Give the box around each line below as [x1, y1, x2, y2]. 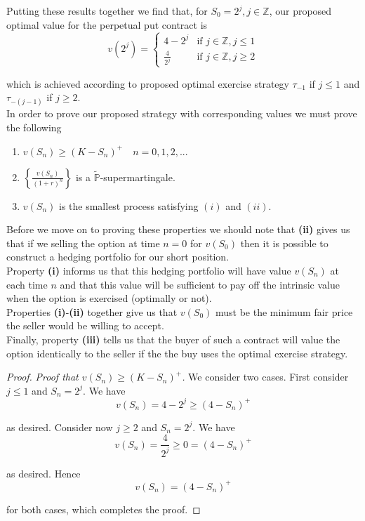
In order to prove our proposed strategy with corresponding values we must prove [6, 106, 357, 121]
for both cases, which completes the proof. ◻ [6, 501, 201, 516]
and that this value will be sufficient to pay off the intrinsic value [60, 277, 340, 291]
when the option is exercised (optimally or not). [6, 291, 212, 305]
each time [6, 277, 48, 291]
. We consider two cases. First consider [182, 369, 349, 384]
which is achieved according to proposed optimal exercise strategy [6, 76, 289, 91]
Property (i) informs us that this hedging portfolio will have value [6, 263, 291, 277]
